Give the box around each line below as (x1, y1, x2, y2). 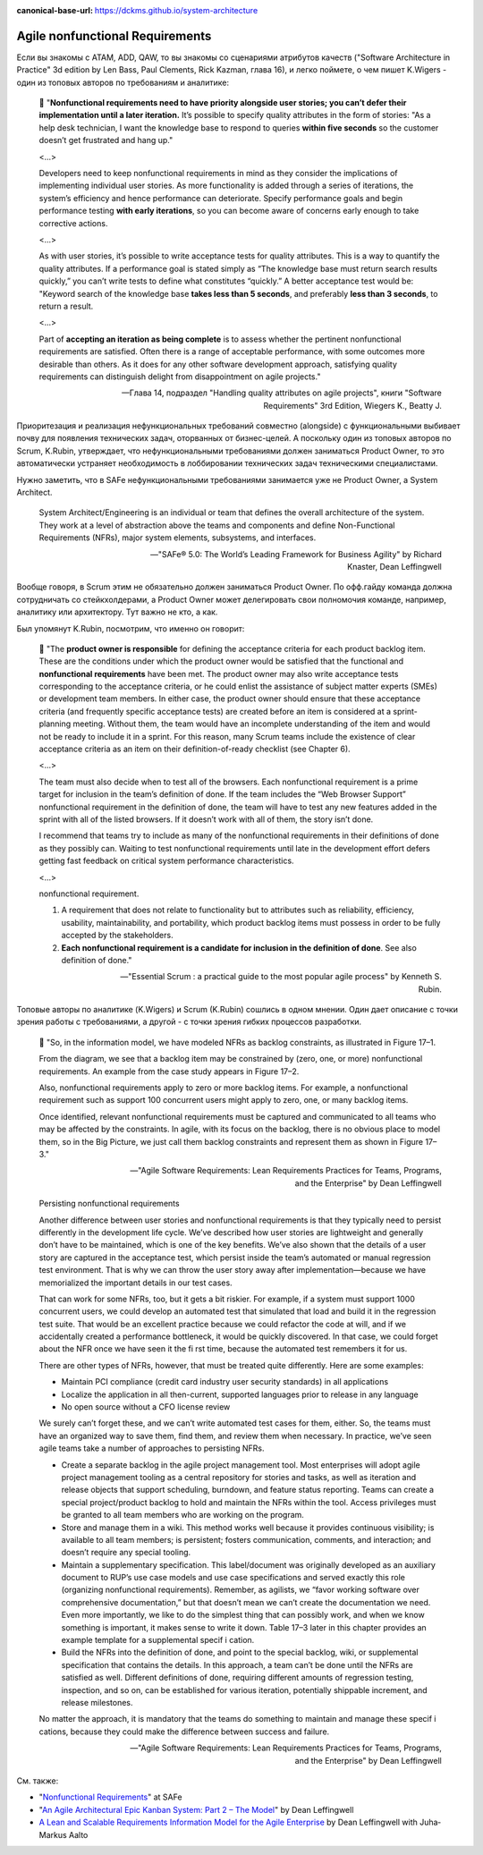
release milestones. (61, 1698, 133, 1707)
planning (38, 718, 72, 729)
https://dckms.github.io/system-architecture (94, 5, 258, 15)
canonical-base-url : (16, 5, 94, 15)
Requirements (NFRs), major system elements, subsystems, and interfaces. (38, 532, 317, 543)
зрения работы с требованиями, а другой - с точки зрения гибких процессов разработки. (16, 1016, 362, 1028)
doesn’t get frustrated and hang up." (38, 135, 174, 146)
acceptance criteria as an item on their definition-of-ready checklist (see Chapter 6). (38, 743, 351, 755)
